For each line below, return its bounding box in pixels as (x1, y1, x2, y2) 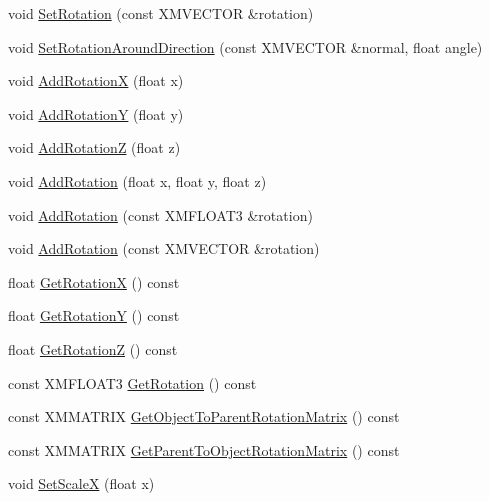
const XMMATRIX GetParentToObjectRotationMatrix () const (8, 439, 400, 460)
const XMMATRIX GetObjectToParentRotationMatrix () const (8, 406, 400, 427)
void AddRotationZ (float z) (8, 137, 181, 158)
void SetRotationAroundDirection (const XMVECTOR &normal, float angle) (8, 36, 483, 57)
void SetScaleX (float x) (8, 473, 155, 494)
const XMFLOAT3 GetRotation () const (8, 372, 257, 393)
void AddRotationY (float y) (8, 103, 184, 124)
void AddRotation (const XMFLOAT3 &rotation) (8, 204, 313, 225)
